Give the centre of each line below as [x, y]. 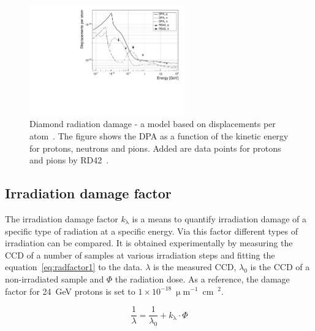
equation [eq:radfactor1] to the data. [74, 267]
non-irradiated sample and [55, 278]
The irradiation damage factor [62, 218]
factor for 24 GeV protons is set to [70, 291]
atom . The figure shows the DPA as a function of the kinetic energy [159, 135]
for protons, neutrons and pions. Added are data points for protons [155, 148]
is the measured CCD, [195, 267]
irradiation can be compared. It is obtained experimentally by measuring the [149, 243]
